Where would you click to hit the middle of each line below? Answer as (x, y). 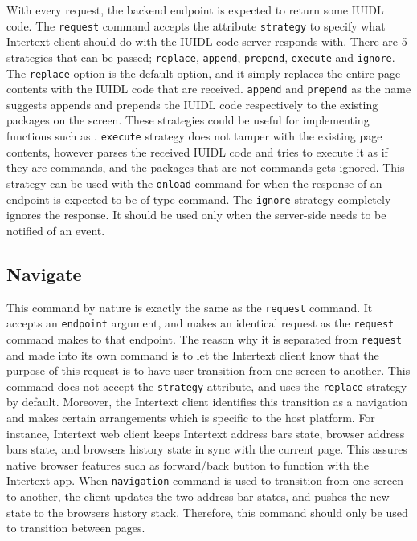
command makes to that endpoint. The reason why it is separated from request (204, 338)
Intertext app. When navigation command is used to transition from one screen (205, 480)
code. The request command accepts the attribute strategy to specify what (196, 25)
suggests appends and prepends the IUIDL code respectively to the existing (192, 104)
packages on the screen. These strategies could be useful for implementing (188, 120)
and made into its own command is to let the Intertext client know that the (193, 354)
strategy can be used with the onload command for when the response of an (194, 183)
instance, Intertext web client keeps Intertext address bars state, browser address (206, 433)
